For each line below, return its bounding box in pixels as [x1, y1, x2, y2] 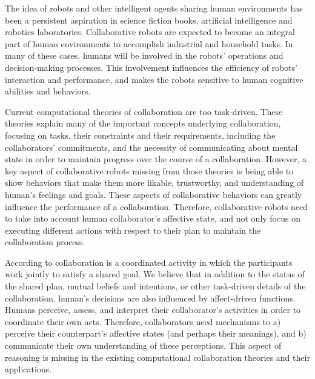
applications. [5, 363, 52, 375]
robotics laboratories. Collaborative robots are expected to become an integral [5, 25, 295, 38]
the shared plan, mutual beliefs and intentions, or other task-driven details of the [5, 280, 306, 292]
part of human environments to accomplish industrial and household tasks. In [5, 37, 293, 50]
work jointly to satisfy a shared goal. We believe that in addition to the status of [5, 268, 305, 280]
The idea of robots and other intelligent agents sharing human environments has [5, 2, 303, 14]
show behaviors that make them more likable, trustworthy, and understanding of [5, 176, 304, 189]
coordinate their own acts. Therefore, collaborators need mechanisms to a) [5, 315, 281, 328]
